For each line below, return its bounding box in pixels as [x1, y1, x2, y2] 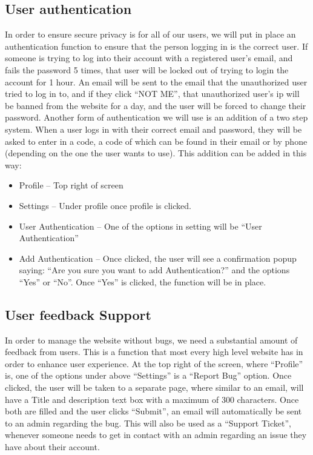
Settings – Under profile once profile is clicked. [19, 199, 191, 211]
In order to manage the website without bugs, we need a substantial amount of [5, 333, 298, 346]
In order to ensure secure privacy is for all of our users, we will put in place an [5, 28, 296, 41]
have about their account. [5, 440, 100, 453]
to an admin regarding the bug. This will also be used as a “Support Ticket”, [5, 416, 291, 429]
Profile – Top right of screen [19, 179, 124, 191]
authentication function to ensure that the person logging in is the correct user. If [5, 39, 308, 52]
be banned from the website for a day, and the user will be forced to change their [5, 99, 306, 111]
